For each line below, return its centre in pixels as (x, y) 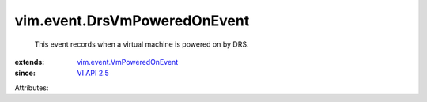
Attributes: (32, 88)
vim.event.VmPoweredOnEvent (128, 62)
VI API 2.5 (93, 73)
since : (25, 73)
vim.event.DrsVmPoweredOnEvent (132, 21)
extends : (30, 62)
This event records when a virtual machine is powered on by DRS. (142, 44)
